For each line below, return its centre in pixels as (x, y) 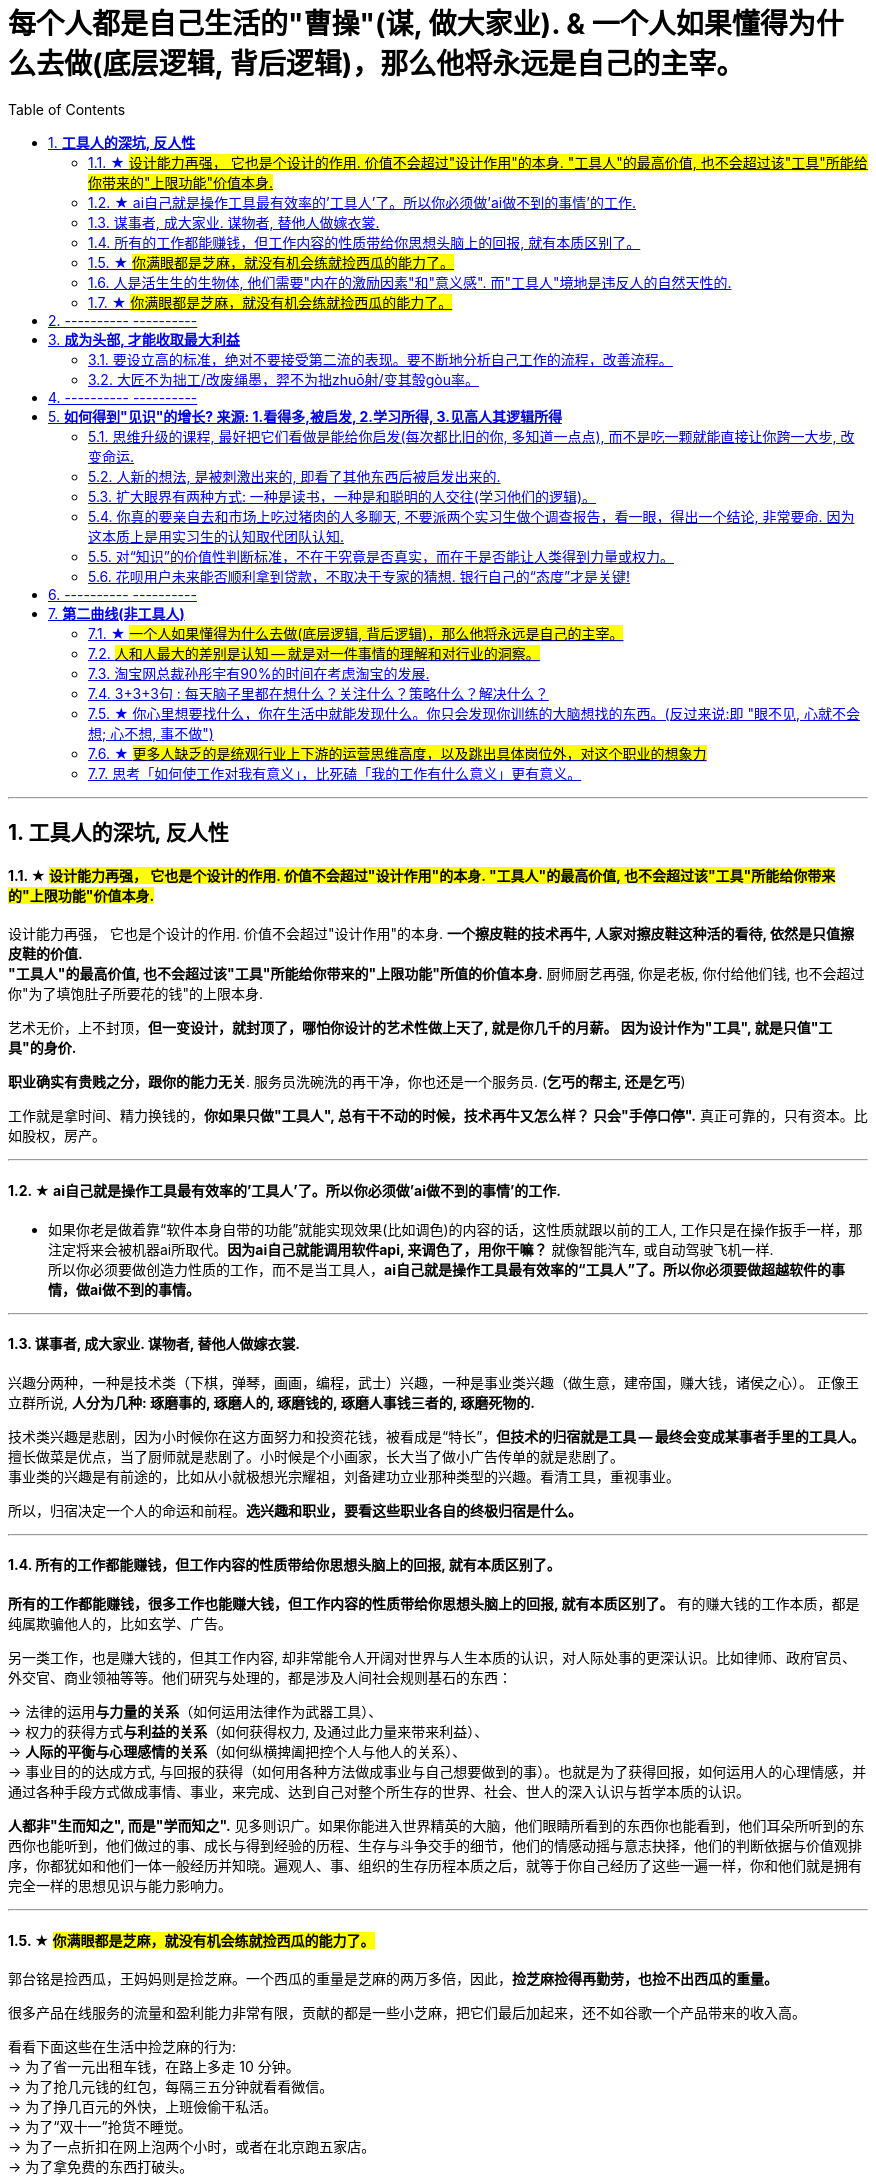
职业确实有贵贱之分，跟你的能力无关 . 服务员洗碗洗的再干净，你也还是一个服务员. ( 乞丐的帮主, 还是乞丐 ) (347, 1082)
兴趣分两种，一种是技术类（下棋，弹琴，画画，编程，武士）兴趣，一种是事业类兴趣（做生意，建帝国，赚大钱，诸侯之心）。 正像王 (433, 1382)
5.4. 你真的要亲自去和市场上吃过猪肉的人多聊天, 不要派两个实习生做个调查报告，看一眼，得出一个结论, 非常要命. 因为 (471, 516)
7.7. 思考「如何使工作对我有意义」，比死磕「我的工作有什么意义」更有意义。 (335, 773)
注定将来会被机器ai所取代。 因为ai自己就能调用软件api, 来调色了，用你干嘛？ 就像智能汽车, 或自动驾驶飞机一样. (411, 1249)
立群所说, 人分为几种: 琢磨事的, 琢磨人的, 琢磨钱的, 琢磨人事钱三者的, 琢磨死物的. (271, 1402)
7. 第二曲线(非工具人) (116, 613)
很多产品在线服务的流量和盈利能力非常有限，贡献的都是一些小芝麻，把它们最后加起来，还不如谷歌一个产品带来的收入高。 (407, 2013)
